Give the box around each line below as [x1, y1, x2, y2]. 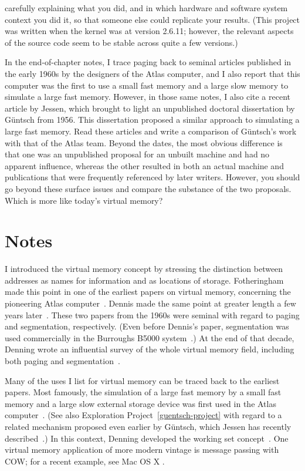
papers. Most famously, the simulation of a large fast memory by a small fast [5, 386, 282, 398]
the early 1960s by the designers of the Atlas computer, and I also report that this [5, 67, 300, 79]
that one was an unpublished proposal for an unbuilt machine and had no [5, 148, 270, 160]
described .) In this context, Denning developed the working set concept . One [5, 432, 289, 444]
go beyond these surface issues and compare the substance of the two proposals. [5, 182, 292, 194]
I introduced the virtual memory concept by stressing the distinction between [5, 263, 283, 275]
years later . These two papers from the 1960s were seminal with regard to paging [5, 308, 300, 321]
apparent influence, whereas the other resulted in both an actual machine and [5, 159, 284, 171]
